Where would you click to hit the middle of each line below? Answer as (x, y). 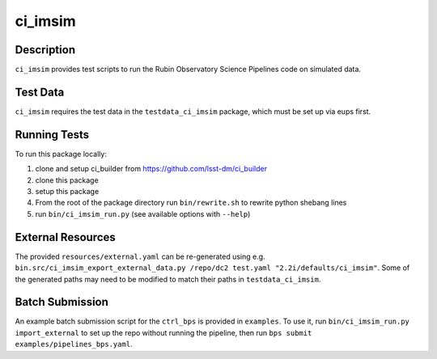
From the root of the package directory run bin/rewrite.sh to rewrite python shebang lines (191, 203)
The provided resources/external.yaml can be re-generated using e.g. (140, 256)
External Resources (66, 237)
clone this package (67, 180)
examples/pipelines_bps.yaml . (74, 344)
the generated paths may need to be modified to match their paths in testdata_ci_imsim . (168, 279)
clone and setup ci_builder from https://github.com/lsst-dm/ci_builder (151, 169)
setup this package (67, 192)
